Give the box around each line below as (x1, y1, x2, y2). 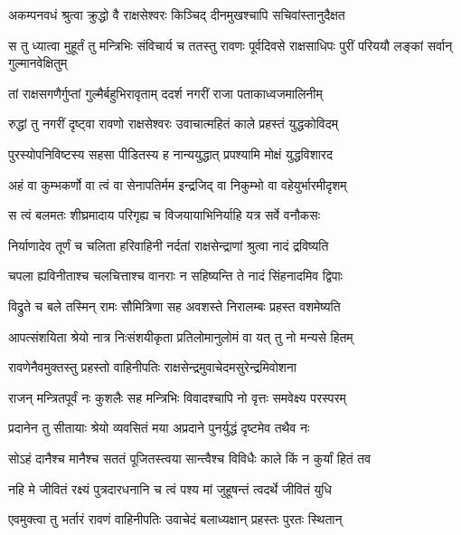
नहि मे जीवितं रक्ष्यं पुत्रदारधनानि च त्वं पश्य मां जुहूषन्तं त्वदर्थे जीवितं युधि (8, 479, 332, 498)
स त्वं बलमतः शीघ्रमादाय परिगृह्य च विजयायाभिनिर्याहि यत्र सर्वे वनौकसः (8, 205, 321, 225)
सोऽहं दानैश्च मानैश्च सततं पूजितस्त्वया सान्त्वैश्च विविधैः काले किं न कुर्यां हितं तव (8, 448, 372, 467)
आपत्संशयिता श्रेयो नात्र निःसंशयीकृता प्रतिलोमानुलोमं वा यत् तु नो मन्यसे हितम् (8, 327, 353, 346)
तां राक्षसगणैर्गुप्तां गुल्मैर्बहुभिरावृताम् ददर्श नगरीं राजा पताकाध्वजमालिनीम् (8, 83, 323, 102)
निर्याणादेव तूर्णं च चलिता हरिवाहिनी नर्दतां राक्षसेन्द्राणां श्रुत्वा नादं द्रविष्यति (8, 235, 329, 254)
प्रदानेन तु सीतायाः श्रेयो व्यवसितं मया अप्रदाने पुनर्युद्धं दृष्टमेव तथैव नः (8, 418, 310, 437)
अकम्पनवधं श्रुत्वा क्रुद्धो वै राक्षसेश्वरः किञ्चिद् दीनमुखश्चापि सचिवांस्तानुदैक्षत (8, 5, 345, 24)
